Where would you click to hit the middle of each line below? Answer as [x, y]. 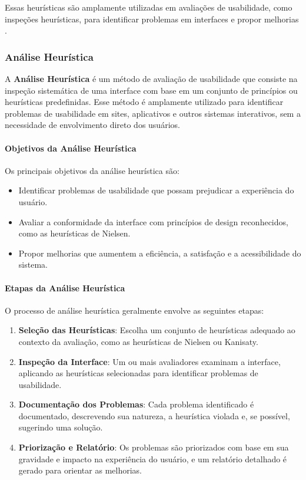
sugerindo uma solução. [61, 427]
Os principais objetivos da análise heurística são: [92, 170]
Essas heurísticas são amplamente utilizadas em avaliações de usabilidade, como [149, 7]
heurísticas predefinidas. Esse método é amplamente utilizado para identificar [144, 102]
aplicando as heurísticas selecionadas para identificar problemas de [138, 373]
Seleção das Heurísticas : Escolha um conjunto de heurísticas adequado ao [157, 330]
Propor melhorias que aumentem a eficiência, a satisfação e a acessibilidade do [160, 253]
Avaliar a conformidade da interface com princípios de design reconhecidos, [153, 221]
